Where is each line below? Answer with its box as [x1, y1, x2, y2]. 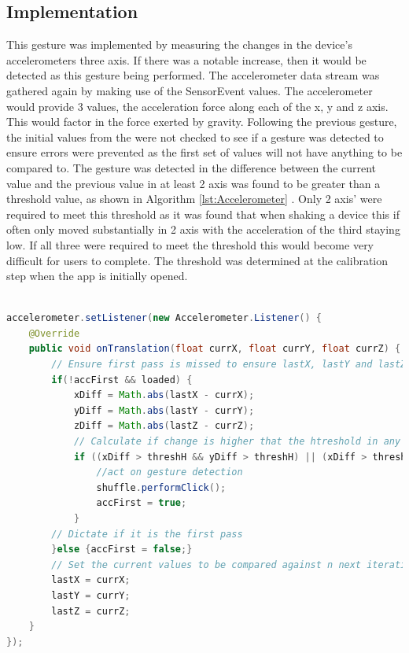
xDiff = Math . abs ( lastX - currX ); [73, 389, 255, 401]
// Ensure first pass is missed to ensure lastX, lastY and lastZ [51, 359, 407, 371]
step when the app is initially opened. [6, 267, 188, 284]
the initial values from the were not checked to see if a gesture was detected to [6, 128, 384, 145]
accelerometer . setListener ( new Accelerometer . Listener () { [6, 312, 322, 324]
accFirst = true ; [96, 497, 187, 509]
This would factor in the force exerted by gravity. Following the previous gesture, [6, 113, 397, 130]
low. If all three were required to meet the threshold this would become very [6, 236, 374, 253]
